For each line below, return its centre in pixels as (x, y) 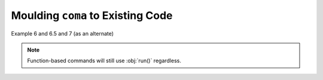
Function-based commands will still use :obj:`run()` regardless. (104, 61)
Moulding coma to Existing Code (92, 15)
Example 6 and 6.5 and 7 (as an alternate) (62, 33)
